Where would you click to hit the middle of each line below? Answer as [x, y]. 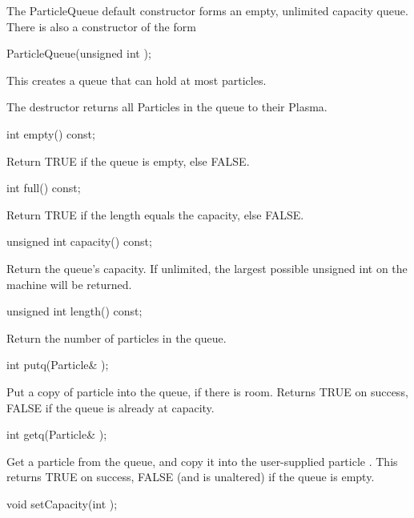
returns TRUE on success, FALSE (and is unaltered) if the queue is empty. [191, 477]
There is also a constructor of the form [101, 26]
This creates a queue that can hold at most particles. [137, 80]
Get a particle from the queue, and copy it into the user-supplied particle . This [202, 461]
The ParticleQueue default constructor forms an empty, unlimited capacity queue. [207, 10]
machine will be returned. [69, 284]
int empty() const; [51, 133]
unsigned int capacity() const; [79, 241]
